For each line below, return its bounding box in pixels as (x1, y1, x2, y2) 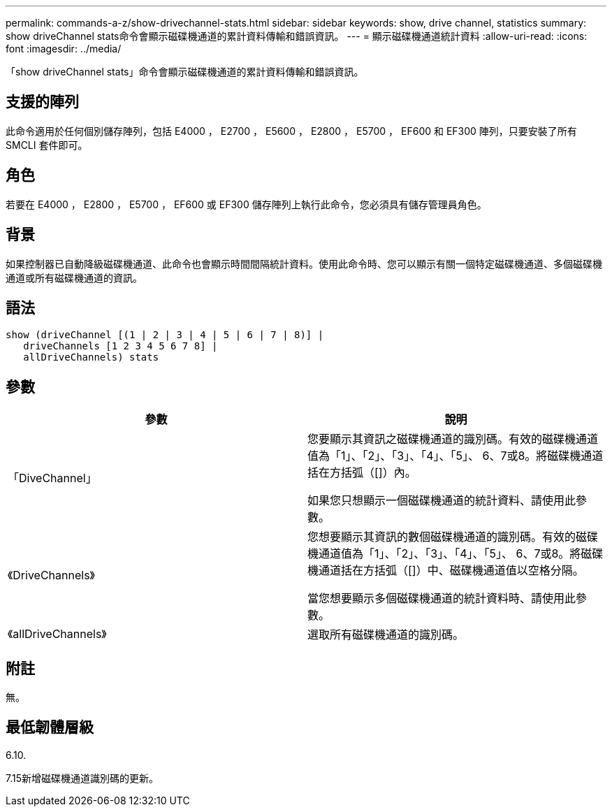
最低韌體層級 (6, 718, 94, 737)
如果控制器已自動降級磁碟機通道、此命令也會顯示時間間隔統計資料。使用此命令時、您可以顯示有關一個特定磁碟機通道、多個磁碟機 (6, 257, 602, 270)
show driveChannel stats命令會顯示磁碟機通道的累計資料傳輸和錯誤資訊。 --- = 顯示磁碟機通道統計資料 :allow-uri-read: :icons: (6, 30, 588, 42)
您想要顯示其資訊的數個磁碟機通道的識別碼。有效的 (307, 530, 576, 544)
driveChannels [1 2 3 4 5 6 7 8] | (23, 340, 218, 352)
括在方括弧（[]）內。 (307, 465, 416, 480)
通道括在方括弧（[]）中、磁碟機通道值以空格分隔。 (319, 563, 584, 578)
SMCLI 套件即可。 (6, 138, 88, 151)
